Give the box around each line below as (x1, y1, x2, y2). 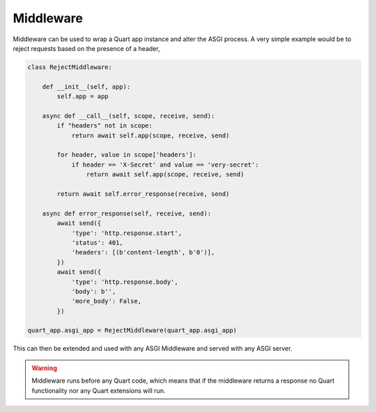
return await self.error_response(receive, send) (56, 190, 230, 198)
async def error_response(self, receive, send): (42, 209, 212, 218)
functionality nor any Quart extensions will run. (31, 386, 166, 395)
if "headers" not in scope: (56, 122, 153, 130)
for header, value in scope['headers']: (56, 151, 197, 159)
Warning (31, 363, 57, 372)
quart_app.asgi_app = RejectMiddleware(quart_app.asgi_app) (27, 326, 237, 335)
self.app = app (56, 93, 109, 100)
